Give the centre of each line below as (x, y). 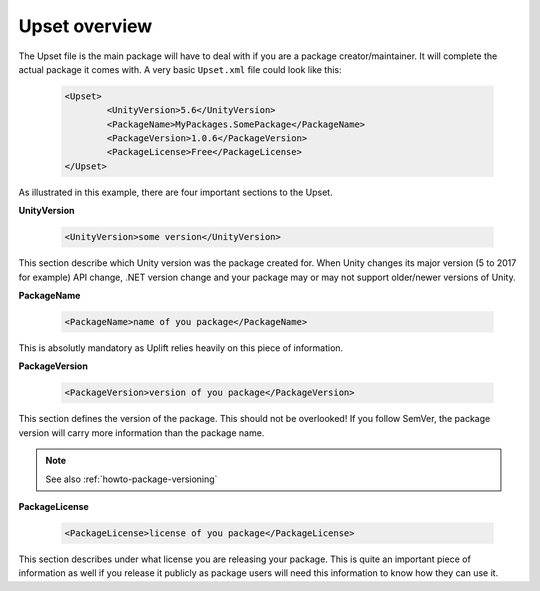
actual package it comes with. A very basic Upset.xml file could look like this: (180, 69)
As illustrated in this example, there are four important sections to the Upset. (176, 192)
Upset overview (85, 26)
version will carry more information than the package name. (141, 432)
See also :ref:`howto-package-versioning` (131, 479)
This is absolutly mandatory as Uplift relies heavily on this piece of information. (181, 347)
